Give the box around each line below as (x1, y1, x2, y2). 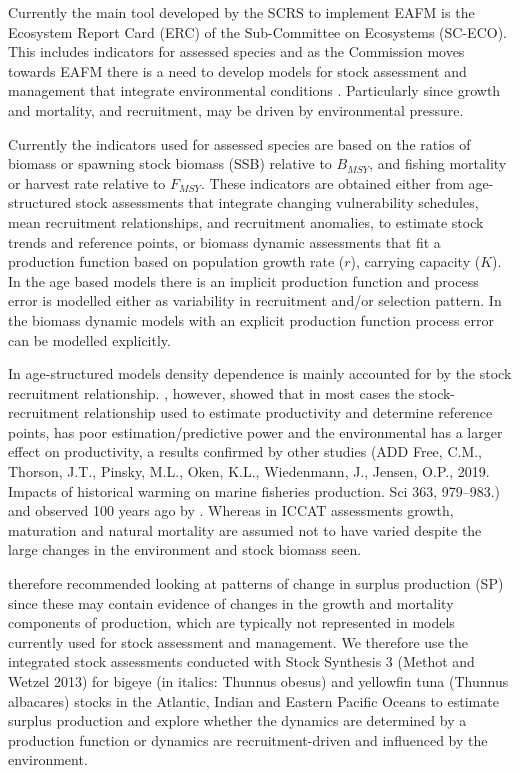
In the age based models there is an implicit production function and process (8, 270, 479, 291)
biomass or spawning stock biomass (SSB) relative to (8, 153, 332, 174)
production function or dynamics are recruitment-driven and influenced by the (8, 729, 488, 750)
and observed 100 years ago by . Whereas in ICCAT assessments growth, (8, 500, 454, 521)
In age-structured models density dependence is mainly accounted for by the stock (8, 363, 512, 384)
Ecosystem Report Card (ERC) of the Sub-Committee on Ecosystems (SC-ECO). (8, 21, 507, 42)
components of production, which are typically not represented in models (8, 612, 455, 633)
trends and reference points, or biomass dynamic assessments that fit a (8, 231, 441, 252)
